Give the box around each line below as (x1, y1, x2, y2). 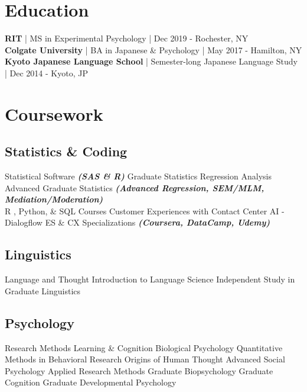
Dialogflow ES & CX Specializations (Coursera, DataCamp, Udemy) (5, 216, 270, 229)
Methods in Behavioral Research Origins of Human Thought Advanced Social (5, 353, 285, 365)
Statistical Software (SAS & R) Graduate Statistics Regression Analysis (5, 170, 272, 182)
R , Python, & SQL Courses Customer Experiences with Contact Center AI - (5, 204, 285, 217)
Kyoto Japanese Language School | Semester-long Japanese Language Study (5, 55, 298, 68)
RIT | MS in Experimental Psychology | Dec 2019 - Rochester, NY (5, 32, 249, 44)
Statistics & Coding (5, 142, 128, 160)
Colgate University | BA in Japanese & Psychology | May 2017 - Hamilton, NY (5, 43, 302, 56)
